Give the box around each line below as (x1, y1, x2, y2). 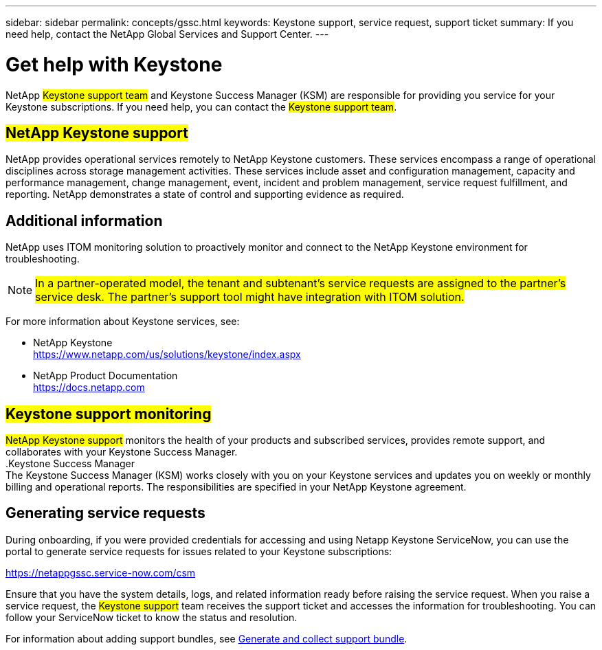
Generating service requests (5, 504, 205, 522)
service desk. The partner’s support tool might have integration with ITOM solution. (35, 290, 465, 304)
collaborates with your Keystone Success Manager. (5, 446, 238, 458)
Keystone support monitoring (5, 405, 212, 423)
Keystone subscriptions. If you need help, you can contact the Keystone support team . (5, 100, 397, 113)
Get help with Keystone (5, 52, 223, 76)
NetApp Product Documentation (33, 370, 178, 382)
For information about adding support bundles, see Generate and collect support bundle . (5, 632, 408, 645)
